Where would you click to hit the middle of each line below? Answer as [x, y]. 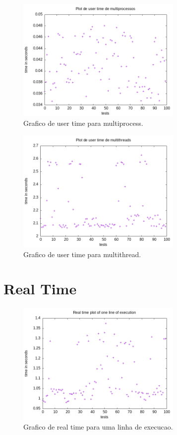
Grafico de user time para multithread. [82, 254]
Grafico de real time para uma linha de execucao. [98, 427]
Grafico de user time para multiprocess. [83, 123]
